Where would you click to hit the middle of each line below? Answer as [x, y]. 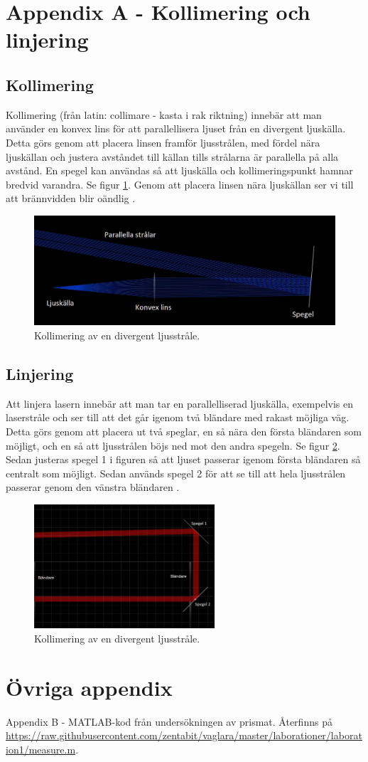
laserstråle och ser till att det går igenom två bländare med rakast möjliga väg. [178, 417]
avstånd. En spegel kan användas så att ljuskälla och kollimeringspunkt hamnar [179, 170]
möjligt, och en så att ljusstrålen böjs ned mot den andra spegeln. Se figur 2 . [173, 445]
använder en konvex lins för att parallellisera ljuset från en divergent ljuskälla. [176, 128]
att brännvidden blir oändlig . [71, 198]
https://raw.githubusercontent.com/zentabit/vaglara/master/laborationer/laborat [184, 735]
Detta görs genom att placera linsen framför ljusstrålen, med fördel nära [163, 142]
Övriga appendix [89, 687]
